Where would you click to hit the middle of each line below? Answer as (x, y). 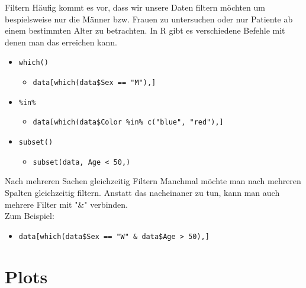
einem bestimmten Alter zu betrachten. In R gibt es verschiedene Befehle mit (145, 30)
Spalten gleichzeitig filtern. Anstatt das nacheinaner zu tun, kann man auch (142, 192)
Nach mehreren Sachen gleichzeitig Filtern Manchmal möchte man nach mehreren (153, 181)
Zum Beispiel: (30, 216)
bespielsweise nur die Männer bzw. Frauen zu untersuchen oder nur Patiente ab (149, 19)
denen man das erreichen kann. (61, 42)
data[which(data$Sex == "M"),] (94, 83)
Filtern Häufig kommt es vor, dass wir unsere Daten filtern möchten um (135, 7)
